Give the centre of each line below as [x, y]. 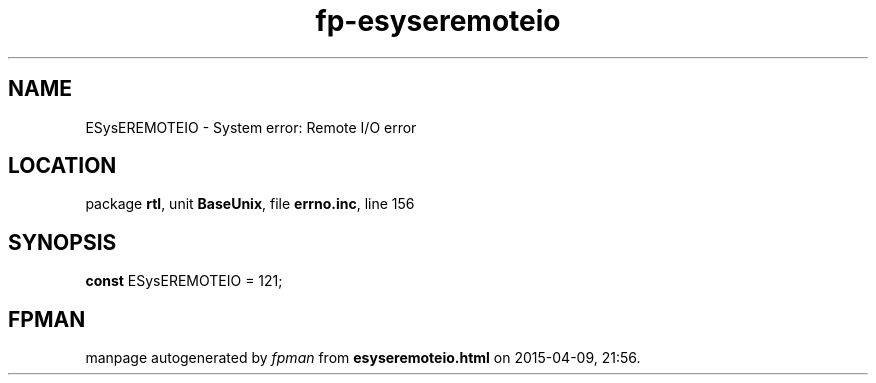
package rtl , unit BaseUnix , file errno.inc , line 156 [250, 204]
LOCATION [62, 166]
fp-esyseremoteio [438, 21]
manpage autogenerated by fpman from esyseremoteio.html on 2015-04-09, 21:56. [363, 358]
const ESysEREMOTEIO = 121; [184, 281]
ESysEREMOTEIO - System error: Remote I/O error [251, 127]
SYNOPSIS [62, 242]
